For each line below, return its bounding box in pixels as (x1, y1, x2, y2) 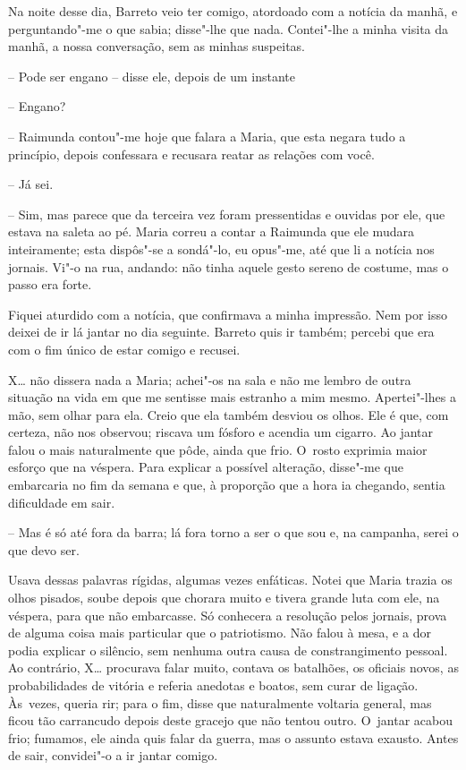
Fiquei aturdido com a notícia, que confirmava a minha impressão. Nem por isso (8, 304, 448, 323)
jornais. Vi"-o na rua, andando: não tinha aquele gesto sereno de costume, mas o (8, 257, 449, 276)
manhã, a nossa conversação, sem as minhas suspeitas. (8, 37, 306, 56)
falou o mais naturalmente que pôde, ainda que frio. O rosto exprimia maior (8, 440, 428, 458)
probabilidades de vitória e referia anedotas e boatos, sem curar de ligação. (8, 676, 419, 694)
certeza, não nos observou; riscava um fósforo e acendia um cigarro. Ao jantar (8, 423, 433, 441)
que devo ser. (8, 540, 80, 559)
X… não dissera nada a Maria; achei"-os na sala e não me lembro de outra (8, 370, 411, 389)
